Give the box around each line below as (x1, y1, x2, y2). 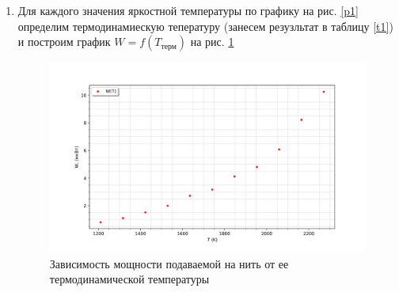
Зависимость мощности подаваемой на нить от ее (49, 255, 289, 271)
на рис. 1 (190, 33, 234, 50)
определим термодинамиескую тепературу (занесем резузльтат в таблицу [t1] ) (17, 17, 393, 34)
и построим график (17, 33, 111, 50)
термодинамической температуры (49, 271, 210, 287)
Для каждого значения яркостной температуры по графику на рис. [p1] (17, 2, 359, 18)
